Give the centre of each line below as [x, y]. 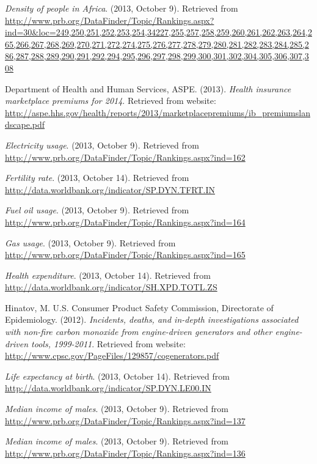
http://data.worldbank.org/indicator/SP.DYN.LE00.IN [108, 388]
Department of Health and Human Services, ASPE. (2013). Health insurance [148, 88]
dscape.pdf [25, 124]
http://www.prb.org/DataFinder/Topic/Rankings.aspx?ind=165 [125, 255]
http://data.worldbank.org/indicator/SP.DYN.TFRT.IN [110, 189]
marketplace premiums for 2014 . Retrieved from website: [111, 101]
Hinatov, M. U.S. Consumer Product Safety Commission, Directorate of [139, 307]
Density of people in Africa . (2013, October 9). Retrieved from [122, 8]
